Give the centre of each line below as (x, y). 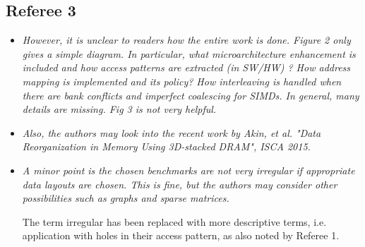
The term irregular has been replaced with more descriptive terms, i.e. (174, 221)
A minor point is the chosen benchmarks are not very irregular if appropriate (189, 170)
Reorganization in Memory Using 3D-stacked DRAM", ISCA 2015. (166, 146)
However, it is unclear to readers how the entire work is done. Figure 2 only (186, 40)
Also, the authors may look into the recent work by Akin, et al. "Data (172, 132)
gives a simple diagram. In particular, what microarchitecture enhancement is (189, 53)
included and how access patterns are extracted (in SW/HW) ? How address (186, 67)
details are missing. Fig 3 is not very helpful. (119, 109)
